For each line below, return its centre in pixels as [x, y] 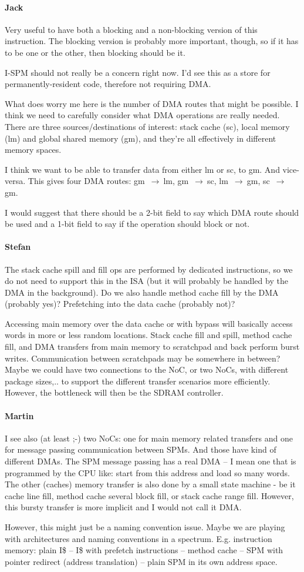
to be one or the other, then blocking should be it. [95, 52]
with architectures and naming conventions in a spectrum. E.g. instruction [139, 538]
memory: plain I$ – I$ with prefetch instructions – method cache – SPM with [144, 550]
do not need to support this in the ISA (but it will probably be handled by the [146, 281]
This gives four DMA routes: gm [86, 181]
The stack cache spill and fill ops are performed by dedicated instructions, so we [149, 269]
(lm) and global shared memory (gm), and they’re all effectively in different [141, 138]
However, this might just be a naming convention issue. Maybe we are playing [145, 526]
